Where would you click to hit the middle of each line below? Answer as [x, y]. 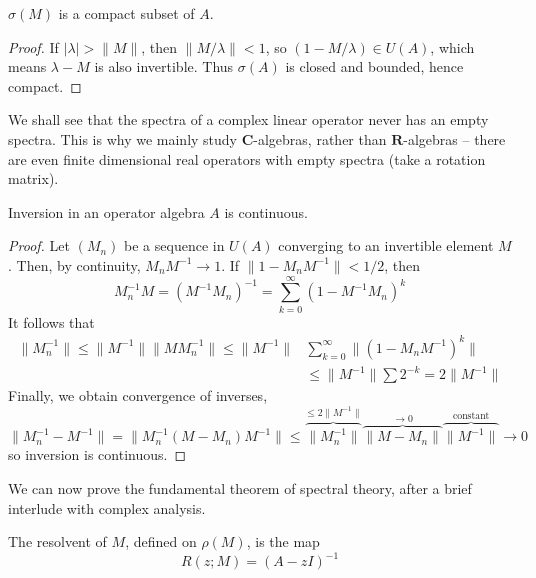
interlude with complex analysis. [107, 507]
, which [452, 46]
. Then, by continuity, [74, 264]
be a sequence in [174, 245]
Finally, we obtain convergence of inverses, [138, 395]
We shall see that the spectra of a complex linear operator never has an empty [248, 119]
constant [471, 416]
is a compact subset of [126, 13]
